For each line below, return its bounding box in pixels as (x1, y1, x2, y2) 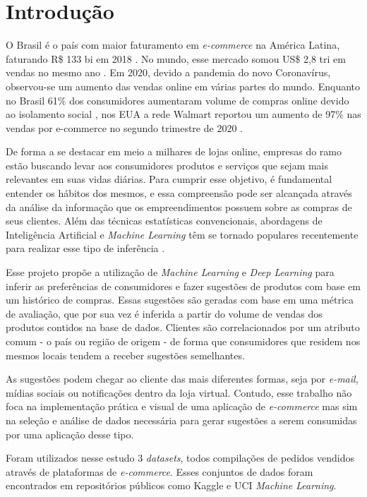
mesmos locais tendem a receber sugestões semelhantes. (6, 347, 245, 362)
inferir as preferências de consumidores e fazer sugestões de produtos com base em (6, 278, 361, 293)
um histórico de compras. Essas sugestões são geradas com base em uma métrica (6, 292, 354, 307)
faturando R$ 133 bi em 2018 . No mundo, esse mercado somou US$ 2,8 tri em (6, 51, 346, 66)
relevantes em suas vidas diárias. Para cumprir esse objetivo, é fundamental (6, 172, 332, 186)
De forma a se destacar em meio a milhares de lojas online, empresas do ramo (6, 144, 342, 159)
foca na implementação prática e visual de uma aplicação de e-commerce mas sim (6, 399, 358, 414)
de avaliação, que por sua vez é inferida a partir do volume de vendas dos (6, 306, 323, 321)
